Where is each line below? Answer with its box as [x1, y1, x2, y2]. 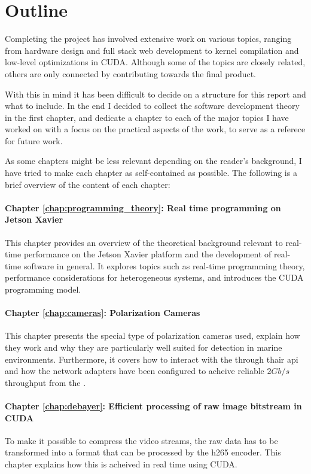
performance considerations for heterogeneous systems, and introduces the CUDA [5, 271, 304, 284]
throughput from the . [5, 376, 86, 388]
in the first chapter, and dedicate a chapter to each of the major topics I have [5, 111, 289, 123]
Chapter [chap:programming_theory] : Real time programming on [5, 201, 281, 214]
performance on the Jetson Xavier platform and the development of [23, 248, 272, 260]
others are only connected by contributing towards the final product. [5, 67, 256, 80]
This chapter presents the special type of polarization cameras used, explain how [5, 329, 300, 342]
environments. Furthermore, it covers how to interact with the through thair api [5, 353, 298, 365]
